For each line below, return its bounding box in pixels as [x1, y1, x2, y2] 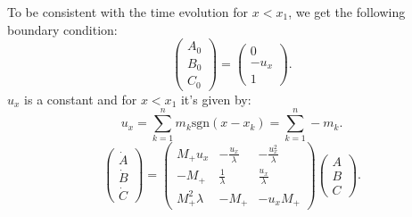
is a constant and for [24, 89, 137, 108]
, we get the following [288, 3, 406, 21]
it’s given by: [180, 89, 251, 108]
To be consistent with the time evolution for [7, 3, 249, 21]
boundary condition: [7, 20, 118, 38]
